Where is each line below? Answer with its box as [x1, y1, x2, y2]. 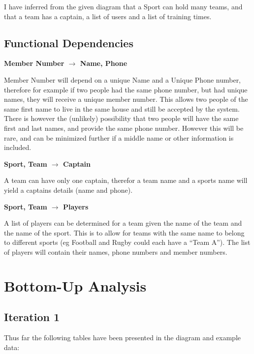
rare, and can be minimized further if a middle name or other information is [4, 132, 234, 143]
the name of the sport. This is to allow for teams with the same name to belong [4, 227, 245, 237]
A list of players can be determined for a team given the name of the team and [4, 218, 242, 228]
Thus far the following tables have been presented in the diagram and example [4, 332, 241, 343]
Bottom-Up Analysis [4, 275, 147, 295]
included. [4, 142, 32, 152]
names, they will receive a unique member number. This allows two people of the [4, 94, 248, 104]
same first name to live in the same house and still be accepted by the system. [4, 103, 240, 114]
